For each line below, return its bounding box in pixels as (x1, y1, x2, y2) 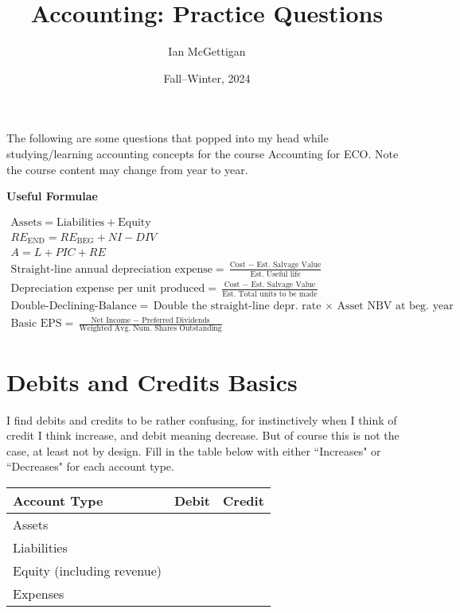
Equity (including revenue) (13, 561, 162, 580)
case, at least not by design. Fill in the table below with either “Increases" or (6, 442, 381, 459)
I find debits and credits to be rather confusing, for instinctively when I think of (6, 411, 397, 428)
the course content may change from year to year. (6, 161, 248, 177)
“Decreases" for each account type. (6, 458, 174, 475)
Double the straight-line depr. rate (153, 300, 322, 312)
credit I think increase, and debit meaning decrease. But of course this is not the (6, 427, 400, 444)
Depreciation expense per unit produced (10, 283, 205, 295)
